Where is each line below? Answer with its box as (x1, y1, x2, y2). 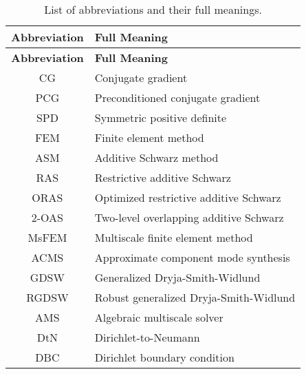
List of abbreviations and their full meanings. (44, 1, 262, 17)
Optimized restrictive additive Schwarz (94, 189, 281, 205)
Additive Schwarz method (94, 149, 219, 165)
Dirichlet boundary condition (94, 349, 234, 365)
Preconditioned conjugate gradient (94, 90, 261, 105)
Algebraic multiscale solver (94, 309, 223, 325)
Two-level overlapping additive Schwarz (94, 209, 284, 225)
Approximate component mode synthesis (94, 249, 290, 265)
